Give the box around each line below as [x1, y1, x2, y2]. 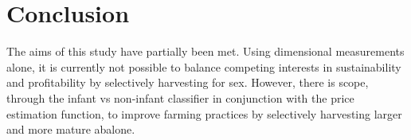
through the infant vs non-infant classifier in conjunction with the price [6, 89, 354, 106]
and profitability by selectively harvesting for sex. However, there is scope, [6, 74, 369, 91]
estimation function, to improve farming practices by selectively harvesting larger [6, 105, 402, 122]
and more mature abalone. [6, 121, 135, 138]
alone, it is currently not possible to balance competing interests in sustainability [6, 58, 401, 75]
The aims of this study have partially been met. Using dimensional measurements [6, 43, 405, 60]
